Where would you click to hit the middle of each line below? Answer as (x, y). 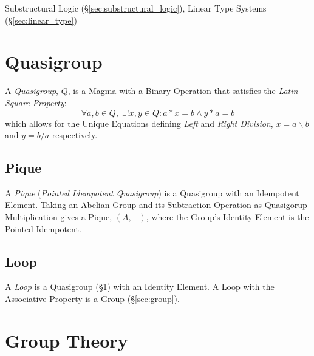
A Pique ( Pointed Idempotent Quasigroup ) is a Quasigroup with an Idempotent (152, 193)
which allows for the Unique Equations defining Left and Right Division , (139, 123)
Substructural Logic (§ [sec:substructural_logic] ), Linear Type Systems (136, 8)
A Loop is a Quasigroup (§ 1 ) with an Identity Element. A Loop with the (140, 287)
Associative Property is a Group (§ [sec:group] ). (92, 299)
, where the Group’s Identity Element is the (227, 217)
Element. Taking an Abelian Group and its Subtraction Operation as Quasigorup (156, 205)
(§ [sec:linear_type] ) (41, 20)
